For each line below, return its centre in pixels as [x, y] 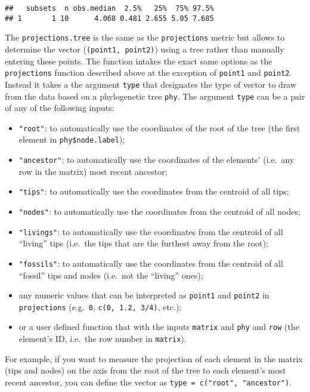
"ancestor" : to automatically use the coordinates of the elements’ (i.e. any [156, 160]
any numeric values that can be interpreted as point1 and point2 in [144, 295]
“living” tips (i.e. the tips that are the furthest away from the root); [143, 243]
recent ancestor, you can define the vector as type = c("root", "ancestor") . [148, 382]
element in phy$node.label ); [72, 139]
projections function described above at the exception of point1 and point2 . [148, 72]
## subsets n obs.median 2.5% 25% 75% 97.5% [109, 8]
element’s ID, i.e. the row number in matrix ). [103, 339]
